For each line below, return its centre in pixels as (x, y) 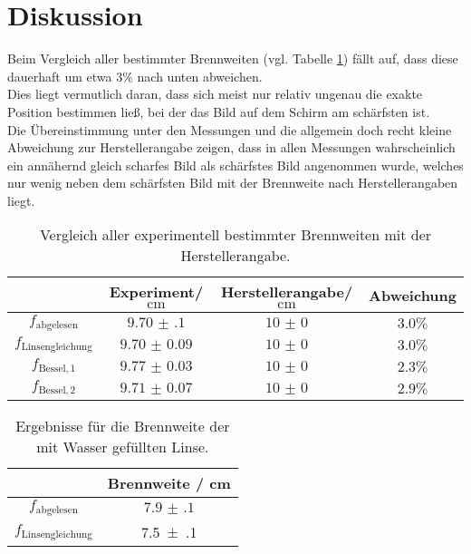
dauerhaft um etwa (60, 76)
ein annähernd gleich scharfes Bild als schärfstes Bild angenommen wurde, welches (235, 165)
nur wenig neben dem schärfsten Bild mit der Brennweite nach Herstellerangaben (233, 183)
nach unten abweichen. (200, 76)
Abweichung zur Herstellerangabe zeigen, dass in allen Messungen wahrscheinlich (231, 147)
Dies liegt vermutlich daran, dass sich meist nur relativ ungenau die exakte (215, 94)
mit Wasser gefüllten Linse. (123, 447)
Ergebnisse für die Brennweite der (123, 426)
